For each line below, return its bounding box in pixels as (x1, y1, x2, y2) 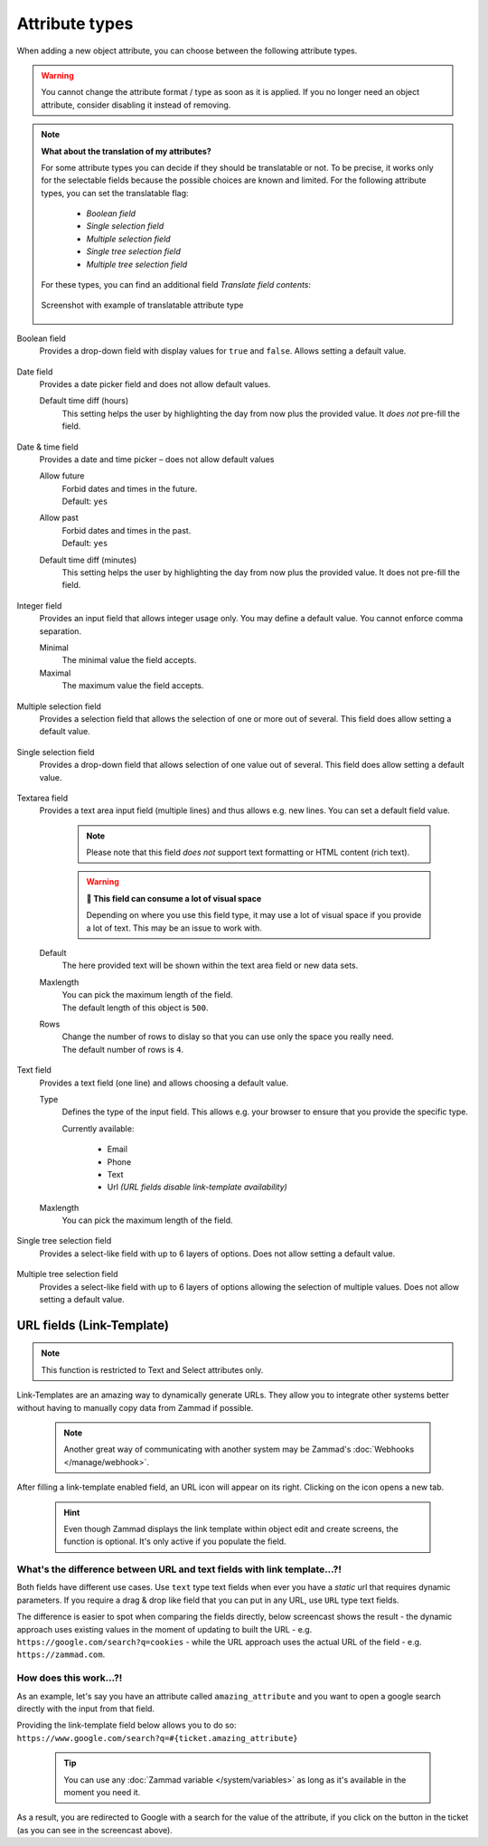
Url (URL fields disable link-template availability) (107, 1181, 288, 1193)
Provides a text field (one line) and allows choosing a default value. (39, 1077, 289, 1088)
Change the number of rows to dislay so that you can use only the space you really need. (61, 1031, 394, 1042)
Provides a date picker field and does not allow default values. (39, 378, 271, 389)
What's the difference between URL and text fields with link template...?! (16, 1563, 343, 1576)
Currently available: (61, 1122, 135, 1134)
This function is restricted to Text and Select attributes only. (41, 1364, 264, 1375)
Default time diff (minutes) (39, 554, 137, 565)
